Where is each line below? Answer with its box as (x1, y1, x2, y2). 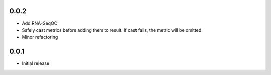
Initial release (22, 60, 50, 66)
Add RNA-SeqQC (22, 20, 58, 26)
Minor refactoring (22, 34, 58, 40)
